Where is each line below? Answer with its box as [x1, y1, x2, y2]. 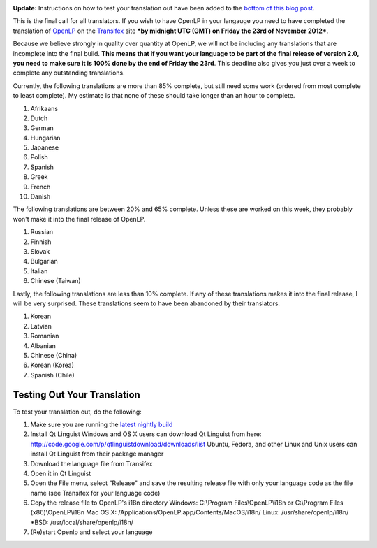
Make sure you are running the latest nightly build [30, 420, 173, 428]
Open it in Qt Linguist [30, 469, 91, 477]
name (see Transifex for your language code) [30, 489, 161, 497]
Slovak [30, 247, 50, 255]
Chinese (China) [30, 351, 77, 359]
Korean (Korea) [30, 361, 75, 370]
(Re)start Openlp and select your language [30, 528, 153, 536]
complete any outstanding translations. [13, 68, 125, 77]
